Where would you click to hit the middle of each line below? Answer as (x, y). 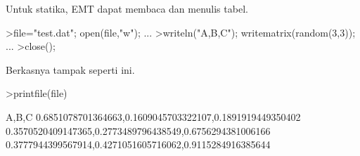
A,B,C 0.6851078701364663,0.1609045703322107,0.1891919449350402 (153, 116)
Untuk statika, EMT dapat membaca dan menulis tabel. (127, 8)
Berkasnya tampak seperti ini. (70, 69)
